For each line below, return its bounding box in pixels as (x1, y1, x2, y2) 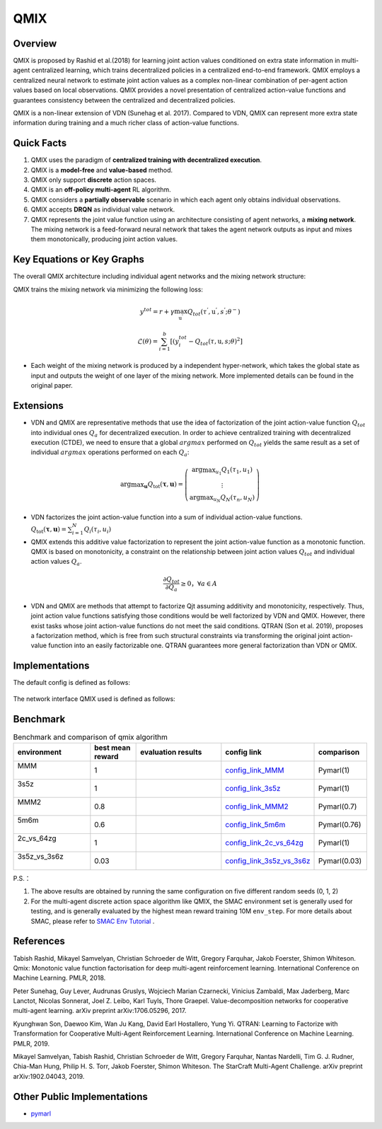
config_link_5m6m (225, 820, 286, 830)
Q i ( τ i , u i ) (83, 525, 112, 535)
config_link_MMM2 (225, 801, 289, 811)
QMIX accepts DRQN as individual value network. (30, 205, 175, 214)
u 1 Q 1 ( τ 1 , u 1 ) (215, 465, 253, 477)
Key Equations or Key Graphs (13, 253, 145, 265)
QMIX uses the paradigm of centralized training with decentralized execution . (30, 156, 262, 164)
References (13, 935, 65, 947)
